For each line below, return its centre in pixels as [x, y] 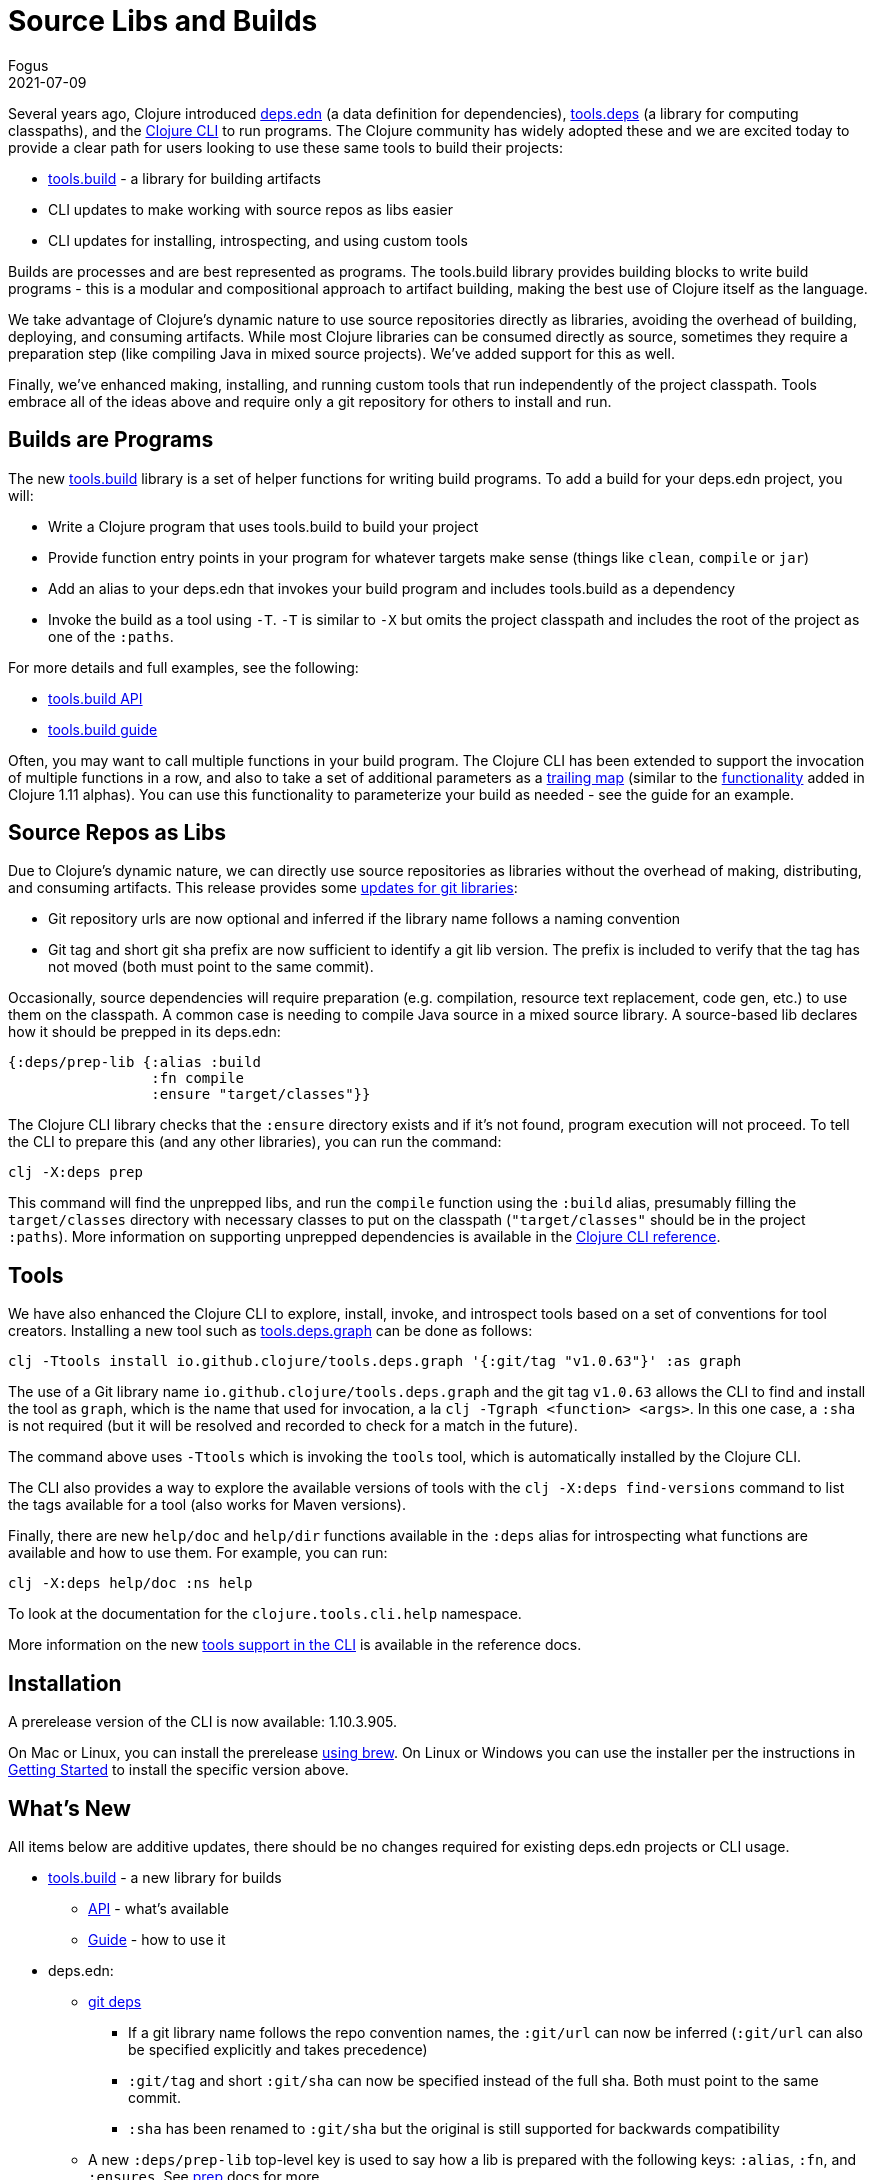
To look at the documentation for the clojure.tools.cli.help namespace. [265, 1614]
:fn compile [198, 1078]
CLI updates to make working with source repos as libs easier [250, 209]
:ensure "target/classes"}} [261, 1094]
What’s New [69, 1808]
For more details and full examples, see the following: [183, 667]
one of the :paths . [111, 636]
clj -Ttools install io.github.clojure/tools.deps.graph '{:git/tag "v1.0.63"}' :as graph [375, 1361]
